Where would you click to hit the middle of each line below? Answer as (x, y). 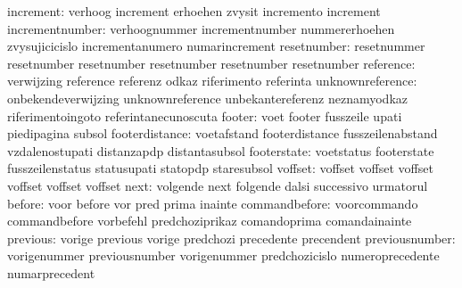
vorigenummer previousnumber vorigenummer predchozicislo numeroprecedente (223, 255)
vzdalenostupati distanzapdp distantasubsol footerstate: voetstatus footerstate (221, 150)
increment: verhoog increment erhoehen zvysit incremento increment (194, 11)
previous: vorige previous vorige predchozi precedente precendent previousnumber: (231, 238)
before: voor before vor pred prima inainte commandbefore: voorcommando (213, 203)
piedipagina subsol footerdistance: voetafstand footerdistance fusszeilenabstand (223, 133)
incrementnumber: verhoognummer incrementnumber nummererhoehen (201, 28)
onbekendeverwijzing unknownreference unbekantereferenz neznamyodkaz (207, 98)
